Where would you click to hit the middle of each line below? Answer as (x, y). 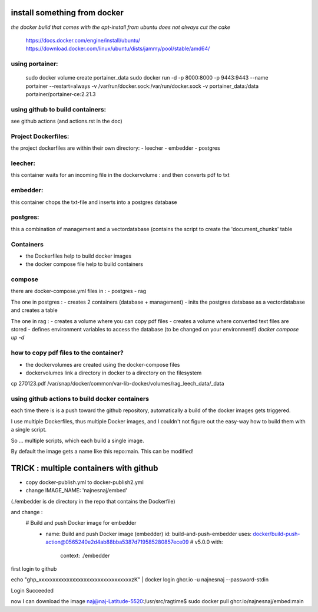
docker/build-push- (276, 534)
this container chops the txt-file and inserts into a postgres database (94, 202)
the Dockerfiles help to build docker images (79, 256)
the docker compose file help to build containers (85, 264)
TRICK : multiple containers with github (85, 468)
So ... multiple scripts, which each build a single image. (77, 440)
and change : (27, 512)
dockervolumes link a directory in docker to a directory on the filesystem (114, 373)
